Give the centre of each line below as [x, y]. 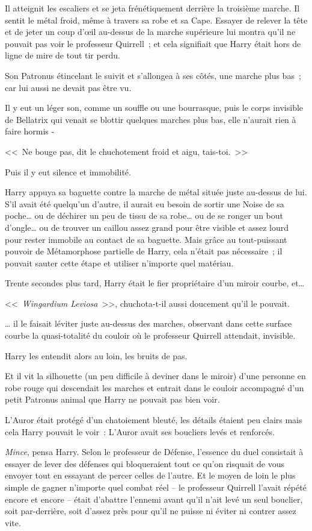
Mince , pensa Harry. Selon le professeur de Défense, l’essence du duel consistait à [154, 452]
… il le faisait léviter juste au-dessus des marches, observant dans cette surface [148, 323]
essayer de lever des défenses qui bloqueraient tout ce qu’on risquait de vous [145, 463]
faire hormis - [30, 131]
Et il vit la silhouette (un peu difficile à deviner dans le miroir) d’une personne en [155, 376]
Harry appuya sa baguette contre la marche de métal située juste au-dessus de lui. [156, 192]
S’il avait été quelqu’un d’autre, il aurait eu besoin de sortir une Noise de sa [145, 203]
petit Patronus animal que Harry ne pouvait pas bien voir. [112, 399]
